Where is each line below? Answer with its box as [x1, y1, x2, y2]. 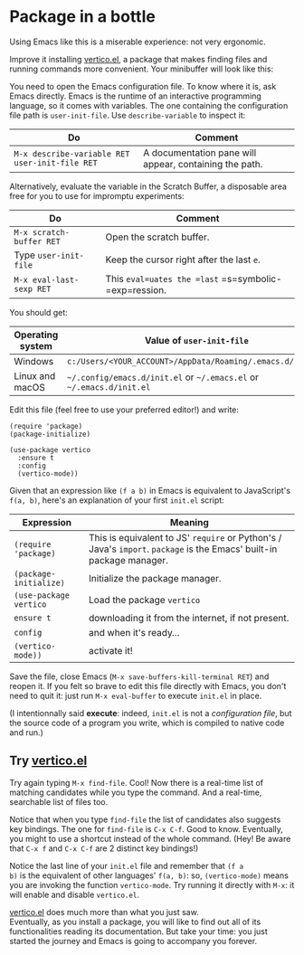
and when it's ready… [89, 626, 180, 638]
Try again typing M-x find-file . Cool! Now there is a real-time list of [9, 777, 264, 788]
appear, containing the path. [143, 157, 263, 170]
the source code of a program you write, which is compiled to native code [9, 717, 285, 728]
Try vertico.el [9, 753, 88, 769]
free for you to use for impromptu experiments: [9, 190, 185, 201]
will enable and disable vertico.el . [9, 889, 140, 900]
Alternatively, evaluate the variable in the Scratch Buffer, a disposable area [9, 181, 288, 192]
